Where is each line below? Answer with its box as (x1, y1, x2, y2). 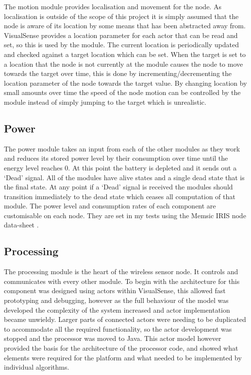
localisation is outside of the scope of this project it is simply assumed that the (4, 11, 239, 21)
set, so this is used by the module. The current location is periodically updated (4, 39, 239, 50)
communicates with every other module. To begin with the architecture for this (4, 276, 240, 286)
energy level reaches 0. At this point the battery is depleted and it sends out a (4, 162, 237, 172)
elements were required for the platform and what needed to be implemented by (4, 352, 242, 362)
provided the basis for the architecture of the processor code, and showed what (4, 343, 238, 353)
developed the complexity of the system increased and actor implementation (4, 304, 230, 315)
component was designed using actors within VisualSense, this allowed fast (4, 285, 226, 296)
